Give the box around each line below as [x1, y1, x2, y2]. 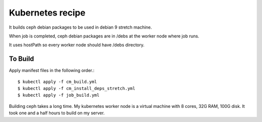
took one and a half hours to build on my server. [9, 110, 105, 116]
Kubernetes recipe [9, 7, 86, 18]
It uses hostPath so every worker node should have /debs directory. [9, 42, 145, 48]
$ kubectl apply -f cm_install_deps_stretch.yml [17, 86, 135, 91]
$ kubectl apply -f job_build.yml [17, 92, 99, 98]
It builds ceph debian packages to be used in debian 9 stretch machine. [9, 24, 152, 30]
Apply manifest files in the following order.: [9, 68, 95, 73]
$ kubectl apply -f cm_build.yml [17, 79, 97, 85]
